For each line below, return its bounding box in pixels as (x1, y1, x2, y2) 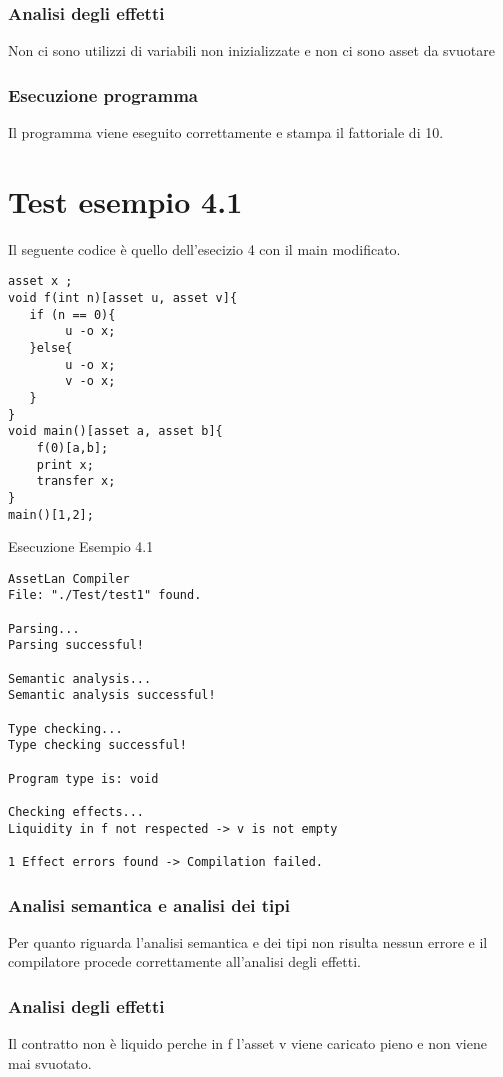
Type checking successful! (8, 738, 187, 753)
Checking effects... (8, 804, 145, 819)
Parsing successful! (8, 638, 145, 653)
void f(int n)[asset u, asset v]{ (8, 291, 238, 305)
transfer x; (36, 474, 116, 489)
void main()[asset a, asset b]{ (8, 424, 223, 439)
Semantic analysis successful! (8, 688, 216, 703)
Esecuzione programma (8, 82, 198, 107)
